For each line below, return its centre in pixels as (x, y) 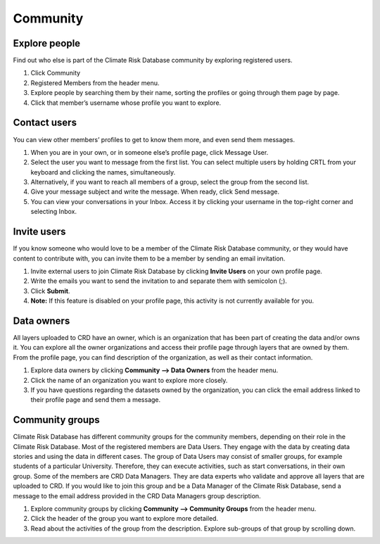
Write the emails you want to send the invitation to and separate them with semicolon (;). (159, 281)
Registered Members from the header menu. (95, 83)
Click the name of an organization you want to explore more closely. (129, 380)
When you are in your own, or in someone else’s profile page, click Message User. (150, 152)
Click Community (56, 73)
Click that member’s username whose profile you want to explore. (126, 103)
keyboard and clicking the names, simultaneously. (103, 172)
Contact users (45, 123)
